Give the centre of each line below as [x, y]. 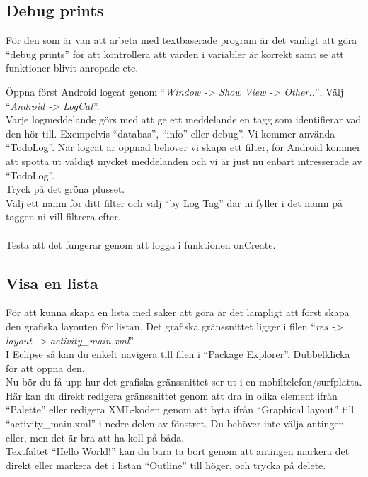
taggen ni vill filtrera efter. [63, 217]
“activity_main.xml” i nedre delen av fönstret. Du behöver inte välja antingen [175, 423]
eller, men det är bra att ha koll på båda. [95, 437]
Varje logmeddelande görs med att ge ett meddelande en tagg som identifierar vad [184, 119]
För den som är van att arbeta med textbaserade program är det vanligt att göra [182, 40]
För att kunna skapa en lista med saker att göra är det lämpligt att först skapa [178, 312]
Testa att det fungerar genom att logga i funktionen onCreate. [141, 244]
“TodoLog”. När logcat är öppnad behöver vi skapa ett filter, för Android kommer [183, 147]
